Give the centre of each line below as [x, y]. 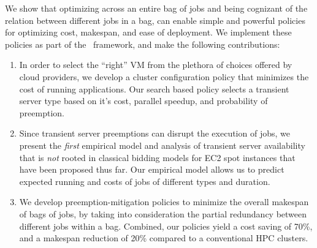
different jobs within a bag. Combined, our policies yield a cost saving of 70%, [166, 226]
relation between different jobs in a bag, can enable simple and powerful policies [155, 20]
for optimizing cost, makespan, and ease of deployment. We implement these [148, 32]
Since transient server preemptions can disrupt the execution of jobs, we [155, 133]
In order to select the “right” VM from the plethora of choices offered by [156, 65]
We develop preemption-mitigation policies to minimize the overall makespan [164, 202]
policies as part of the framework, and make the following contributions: [143, 44]
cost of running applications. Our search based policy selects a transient [154, 88]
